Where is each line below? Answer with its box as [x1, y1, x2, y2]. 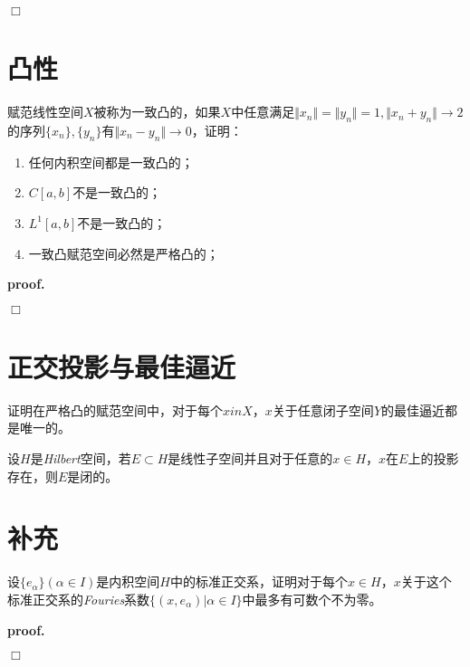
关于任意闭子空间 [272, 400, 374, 419]
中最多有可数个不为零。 [242, 589, 382, 608]
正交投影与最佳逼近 [7, 348, 236, 385]
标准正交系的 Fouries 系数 [7, 589, 150, 608]
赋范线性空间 [7, 102, 83, 121]
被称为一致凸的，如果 [93, 102, 221, 121]
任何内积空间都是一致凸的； [28, 152, 194, 171]
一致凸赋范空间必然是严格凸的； [28, 243, 219, 262]
